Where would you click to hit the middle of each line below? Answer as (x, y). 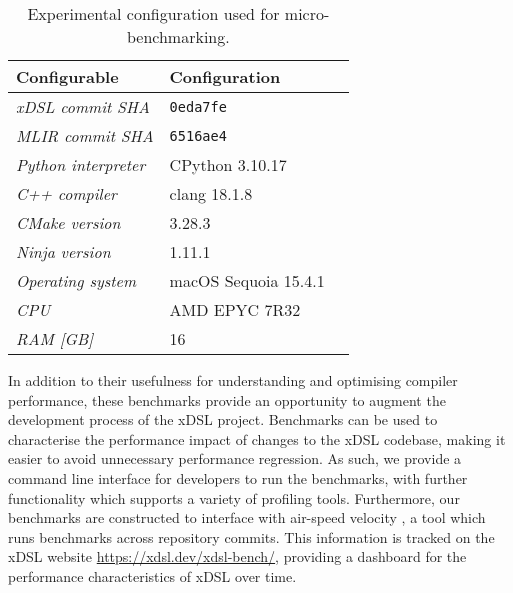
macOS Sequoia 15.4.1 (247, 280)
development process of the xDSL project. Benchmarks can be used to (223, 419)
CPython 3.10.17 (228, 164)
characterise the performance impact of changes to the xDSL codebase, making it (257, 438)
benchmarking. (178, 36)
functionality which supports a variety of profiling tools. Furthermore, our (234, 497)
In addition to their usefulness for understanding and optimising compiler (233, 380)
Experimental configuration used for (153, 13)
